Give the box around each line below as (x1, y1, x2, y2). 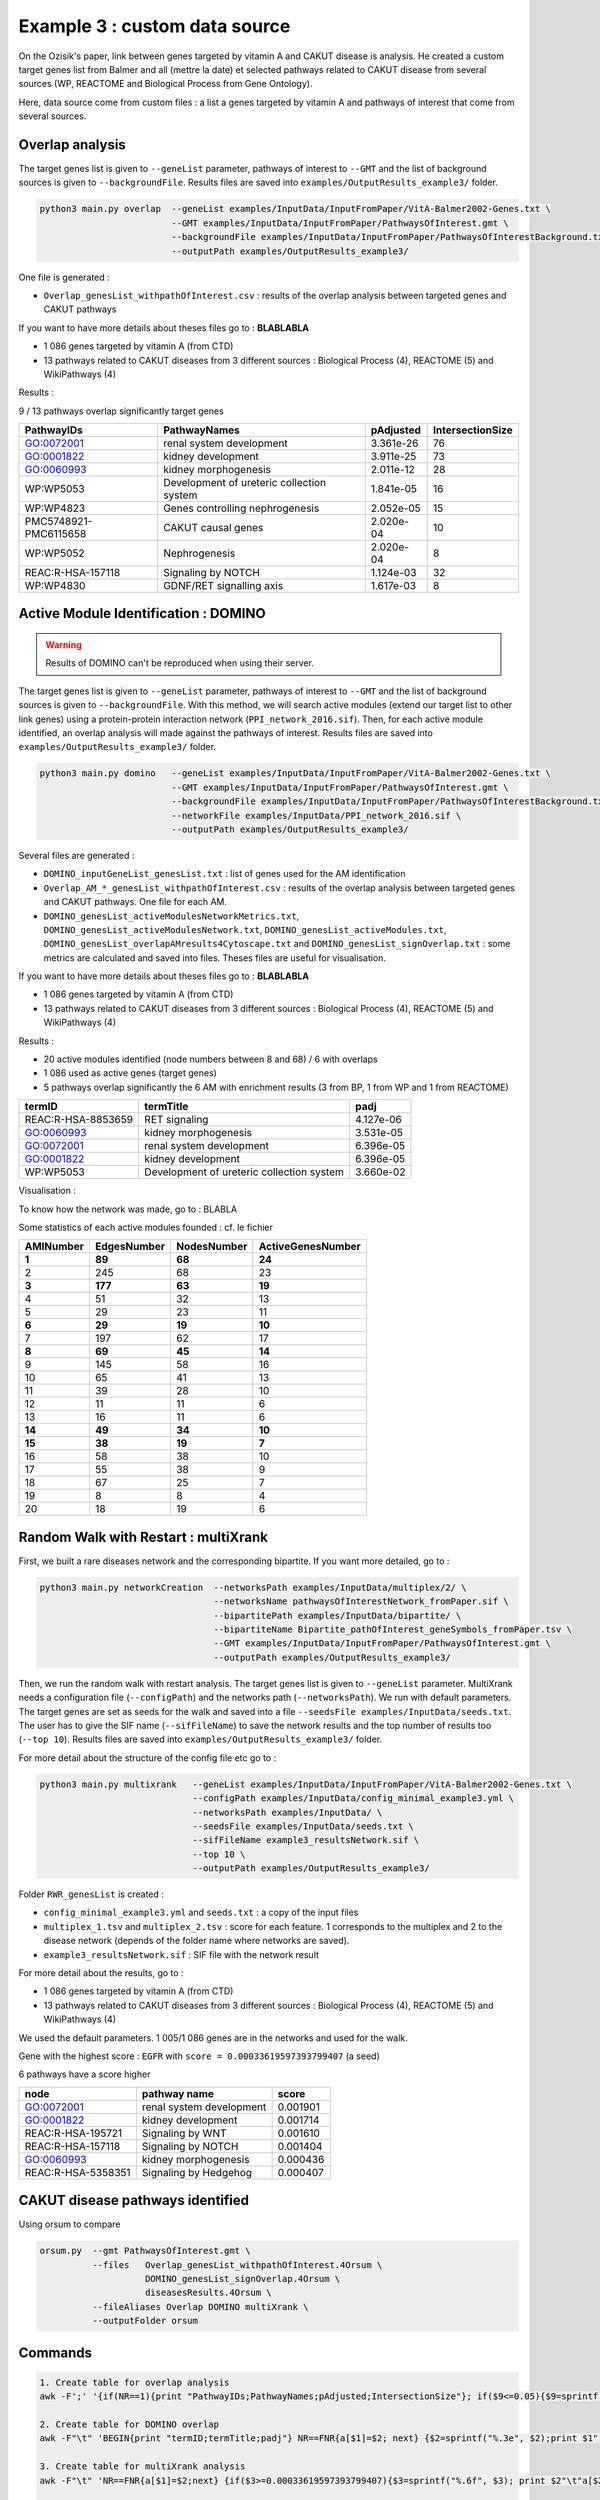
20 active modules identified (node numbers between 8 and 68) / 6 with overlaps (43, 1053, 379, 1065)
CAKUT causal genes (163, 521, 264, 535)
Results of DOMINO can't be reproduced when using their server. (45, 657, 315, 669)
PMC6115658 (24, 527, 87, 541)
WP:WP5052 (24, 546, 85, 560)
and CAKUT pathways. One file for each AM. (43, 896, 228, 908)
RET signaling (144, 1113, 209, 1127)
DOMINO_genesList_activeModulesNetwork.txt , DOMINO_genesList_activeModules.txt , (43, 923, 447, 935)
